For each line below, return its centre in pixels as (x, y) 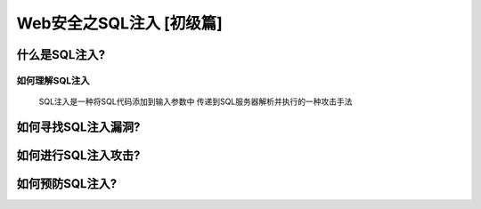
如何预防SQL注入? (67, 184)
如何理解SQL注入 (53, 80)
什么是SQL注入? (61, 55)
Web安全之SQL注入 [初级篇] (119, 23)
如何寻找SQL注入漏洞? (78, 127)
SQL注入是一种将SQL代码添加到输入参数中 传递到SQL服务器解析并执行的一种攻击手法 (196, 101)
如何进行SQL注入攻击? (78, 155)
